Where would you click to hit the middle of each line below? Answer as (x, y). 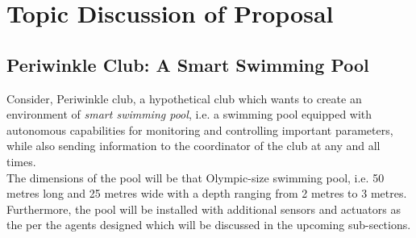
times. (21, 161)
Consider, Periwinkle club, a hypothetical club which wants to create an (184, 98)
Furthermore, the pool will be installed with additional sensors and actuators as (204, 209)
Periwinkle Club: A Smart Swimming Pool (188, 64)
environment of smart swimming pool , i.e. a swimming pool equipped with (189, 114)
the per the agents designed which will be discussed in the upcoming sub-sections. (209, 225)
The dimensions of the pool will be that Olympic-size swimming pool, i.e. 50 (196, 177)
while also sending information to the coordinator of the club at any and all (193, 146)
